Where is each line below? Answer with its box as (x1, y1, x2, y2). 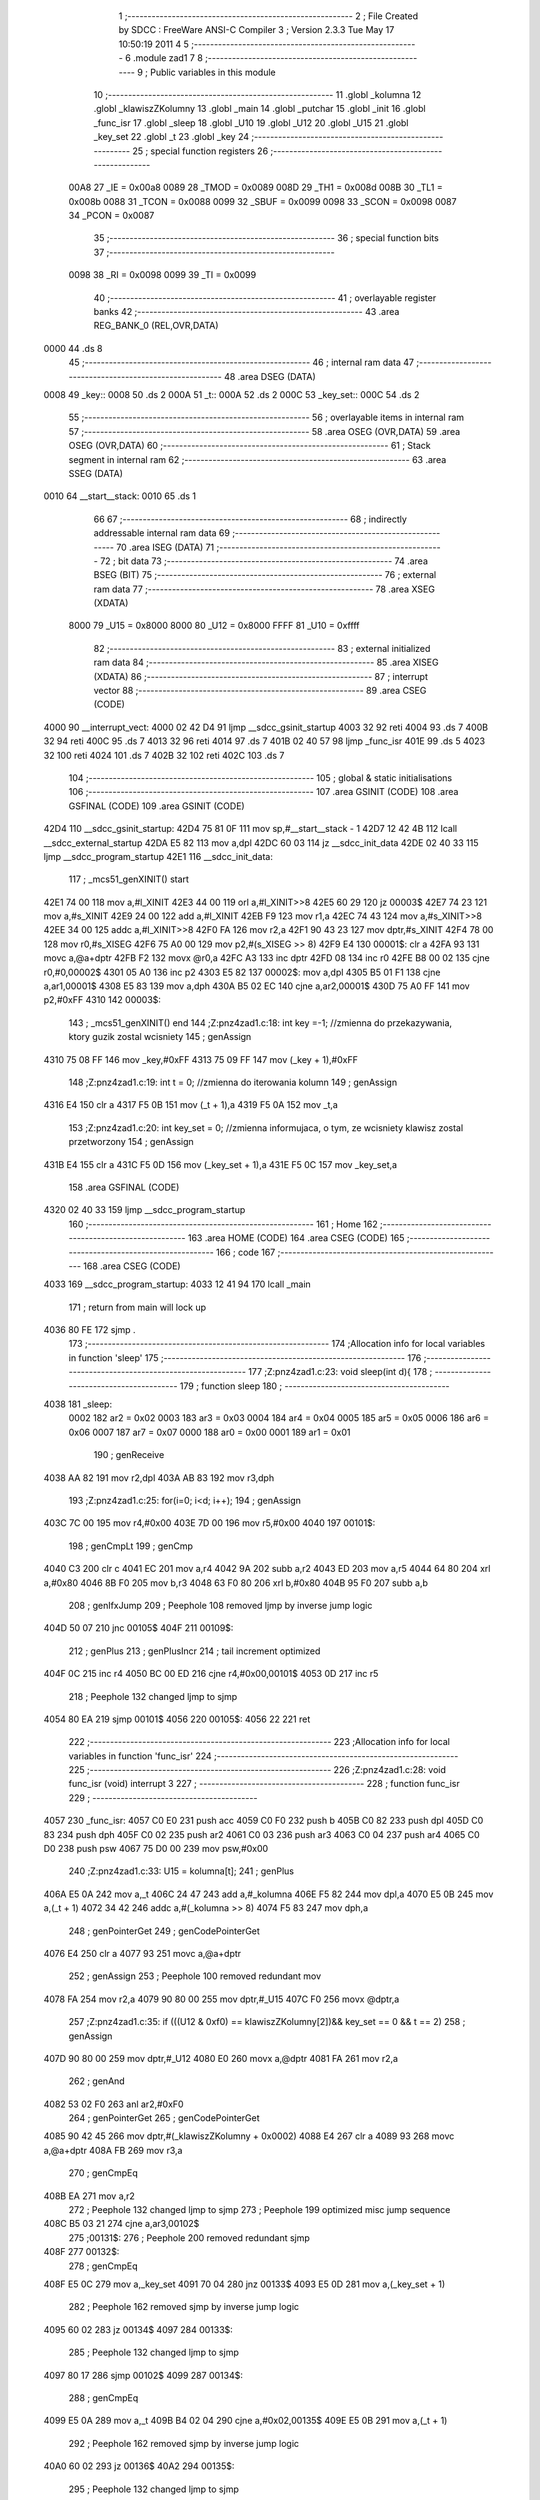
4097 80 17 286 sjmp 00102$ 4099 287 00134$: (43, 2369, 244, 2381)
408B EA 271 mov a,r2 (43, 2190, 135, 2202)
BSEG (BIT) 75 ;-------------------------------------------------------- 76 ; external (93, 569, 437, 581)
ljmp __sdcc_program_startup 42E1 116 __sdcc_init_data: (43, 850, 274, 862)
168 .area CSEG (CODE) (83, 1260, 181, 1272)
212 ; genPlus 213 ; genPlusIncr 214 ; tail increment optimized (68, 1645, 321, 1657)
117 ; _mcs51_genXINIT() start (68, 873, 190, 885)
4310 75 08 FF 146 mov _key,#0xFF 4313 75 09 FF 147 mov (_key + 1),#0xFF (43, 1053, 359, 1065)
